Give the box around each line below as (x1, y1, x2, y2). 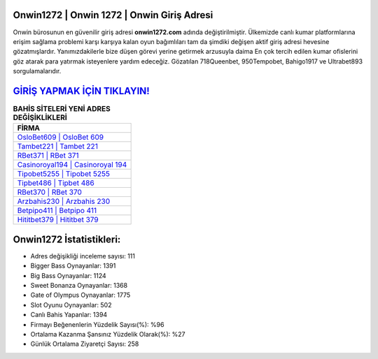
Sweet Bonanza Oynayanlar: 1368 (30, 281, 128, 290)
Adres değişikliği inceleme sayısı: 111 (30, 251, 136, 260)
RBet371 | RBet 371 (17, 151, 80, 161)
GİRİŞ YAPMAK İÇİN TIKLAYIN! (13, 85, 150, 97)
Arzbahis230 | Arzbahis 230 (17, 196, 111, 206)
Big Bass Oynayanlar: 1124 (30, 271, 106, 279)
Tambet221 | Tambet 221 (17, 142, 98, 152)
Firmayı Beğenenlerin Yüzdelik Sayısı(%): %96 (30, 320, 164, 328)
